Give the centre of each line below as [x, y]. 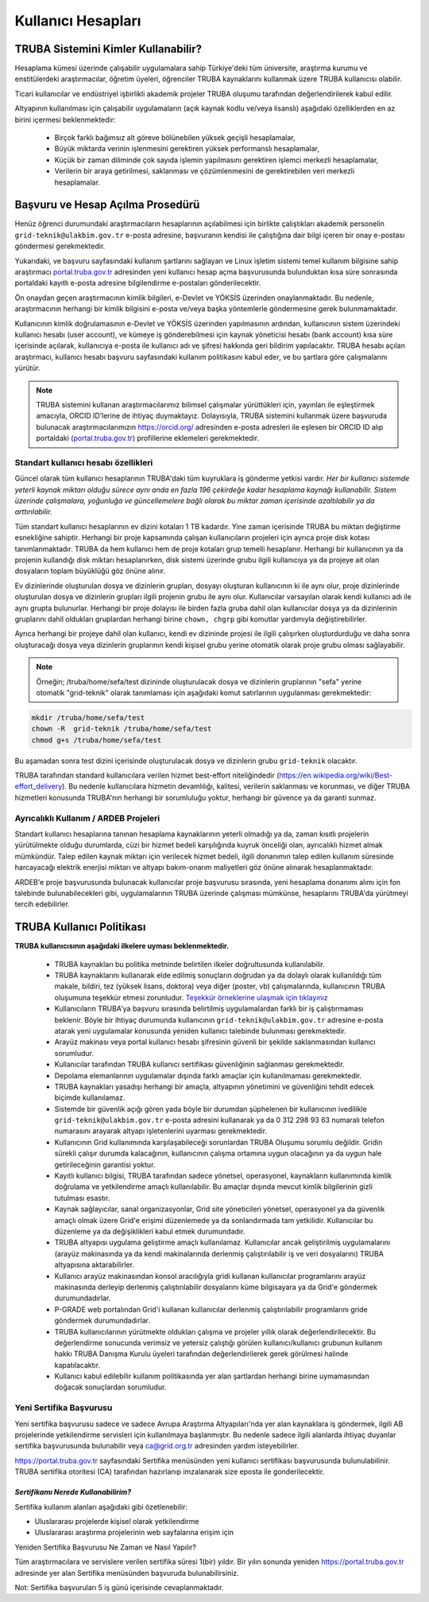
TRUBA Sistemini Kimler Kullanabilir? [108, 49]
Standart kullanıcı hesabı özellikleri [84, 462]
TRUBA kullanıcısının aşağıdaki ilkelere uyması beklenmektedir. [122, 946]
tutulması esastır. [82, 1198]
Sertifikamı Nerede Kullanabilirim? [73, 1492]
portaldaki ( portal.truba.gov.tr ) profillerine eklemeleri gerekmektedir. [148, 439]
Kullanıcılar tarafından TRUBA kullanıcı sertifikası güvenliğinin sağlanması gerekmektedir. [199, 1064]
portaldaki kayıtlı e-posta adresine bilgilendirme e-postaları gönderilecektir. [138, 283]
